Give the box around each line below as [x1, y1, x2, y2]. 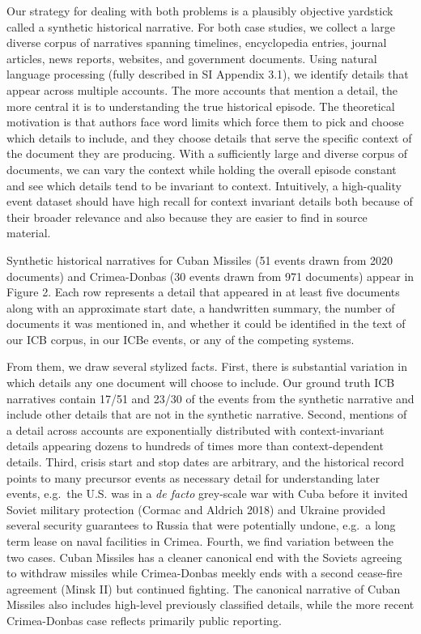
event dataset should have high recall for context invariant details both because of [6, 193, 413, 210]
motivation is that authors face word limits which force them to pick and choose [6, 113, 404, 130]
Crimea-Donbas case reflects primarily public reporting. [6, 611, 282, 628]
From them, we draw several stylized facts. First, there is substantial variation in [6, 358, 408, 375]
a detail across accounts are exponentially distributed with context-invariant [6, 421, 385, 438]
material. [6, 224, 51, 241]
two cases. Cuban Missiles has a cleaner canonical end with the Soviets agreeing [6, 548, 402, 565]
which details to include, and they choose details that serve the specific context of [6, 129, 412, 146]
